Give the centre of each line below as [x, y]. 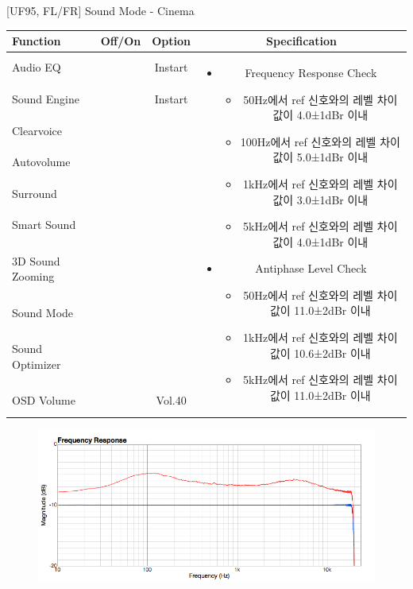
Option [172, 41]
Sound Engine [46, 99]
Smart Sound [44, 225]
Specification [301, 41]
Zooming [33, 276]
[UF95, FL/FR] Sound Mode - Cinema [100, 10]
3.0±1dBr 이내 [332, 199]
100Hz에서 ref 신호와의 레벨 [308, 141]
